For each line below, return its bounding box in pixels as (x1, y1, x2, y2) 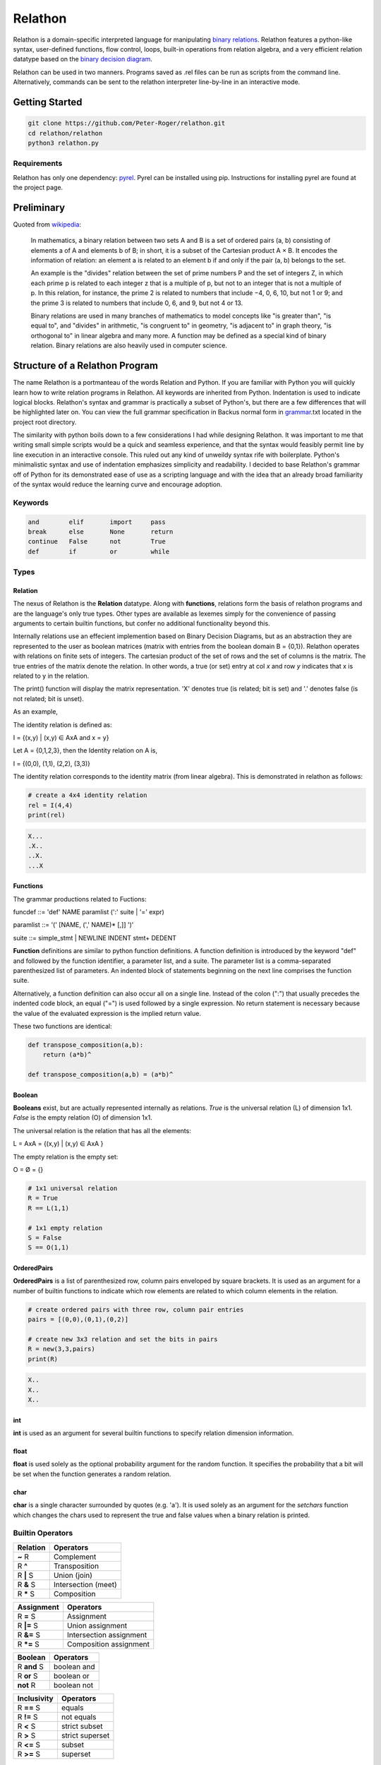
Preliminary (13, 201, 66, 213)
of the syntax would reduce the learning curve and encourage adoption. (13, 480, 222, 489)
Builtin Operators (13, 1528, 73, 1538)
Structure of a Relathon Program (13, 360, 159, 372)
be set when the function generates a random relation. (13, 1469, 171, 1478)
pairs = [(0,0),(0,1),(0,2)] (28, 1315, 129, 1324)
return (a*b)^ (42, 1051, 92, 1059)
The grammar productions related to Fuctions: (13, 895, 147, 903)
